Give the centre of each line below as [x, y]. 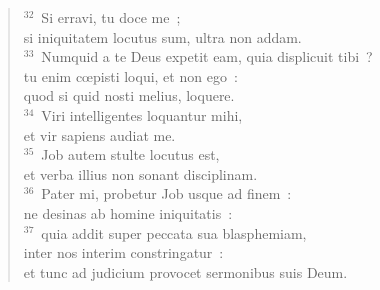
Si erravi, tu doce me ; [111, 17]
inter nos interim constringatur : [123, 252]
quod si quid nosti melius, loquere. [129, 95]
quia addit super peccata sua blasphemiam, [174, 232]
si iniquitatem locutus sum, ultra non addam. [162, 36]
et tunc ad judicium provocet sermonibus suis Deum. [185, 271]
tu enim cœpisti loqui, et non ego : [130, 75]
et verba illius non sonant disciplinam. [140, 173]
